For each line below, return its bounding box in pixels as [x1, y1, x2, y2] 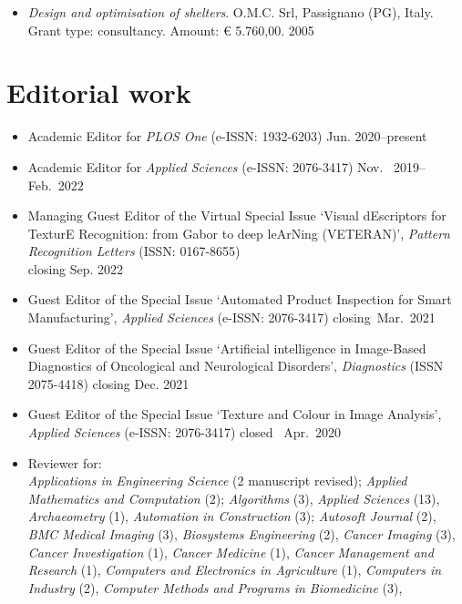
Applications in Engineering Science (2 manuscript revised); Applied [27, 471, 407, 490]
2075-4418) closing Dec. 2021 [27, 374, 190, 393]
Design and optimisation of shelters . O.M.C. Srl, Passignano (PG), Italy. [27, 3, 434, 21]
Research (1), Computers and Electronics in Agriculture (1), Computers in [27, 560, 442, 579]
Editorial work [6, 74, 191, 111]
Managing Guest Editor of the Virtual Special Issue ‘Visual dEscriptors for [27, 206, 447, 225]
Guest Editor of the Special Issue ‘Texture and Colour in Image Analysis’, [27, 404, 442, 424]
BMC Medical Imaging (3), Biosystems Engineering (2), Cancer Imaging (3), [27, 525, 456, 543]
